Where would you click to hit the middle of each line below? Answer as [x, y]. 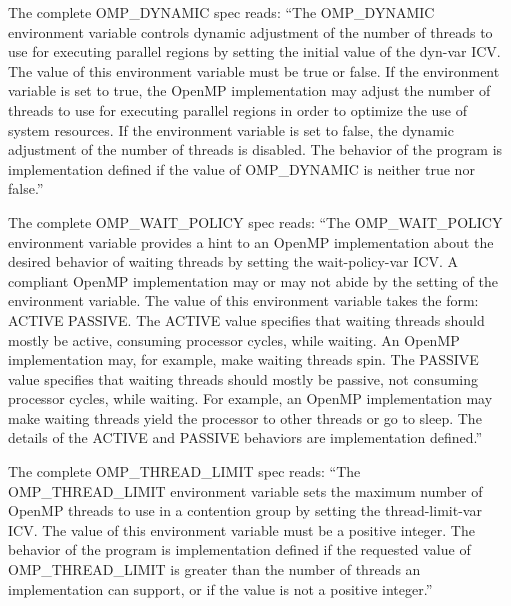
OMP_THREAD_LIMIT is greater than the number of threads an [214, 569]
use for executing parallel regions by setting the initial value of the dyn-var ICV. [254, 51]
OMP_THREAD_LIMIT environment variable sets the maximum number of [245, 490]
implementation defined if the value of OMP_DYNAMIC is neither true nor [241, 168]
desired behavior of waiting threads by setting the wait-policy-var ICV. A [233, 261]
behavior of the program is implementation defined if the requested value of [239, 549]
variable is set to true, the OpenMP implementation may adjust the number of [249, 90]
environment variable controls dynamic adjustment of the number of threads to [250, 31]
